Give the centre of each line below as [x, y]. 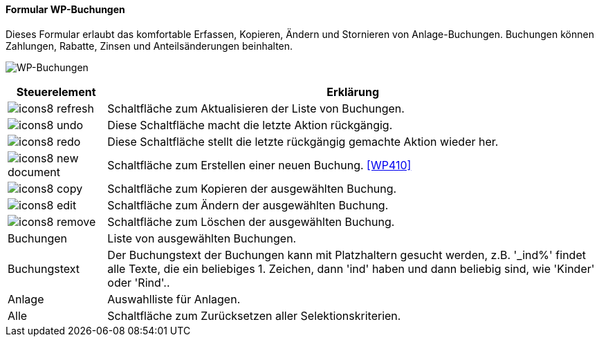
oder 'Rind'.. [139, 282]
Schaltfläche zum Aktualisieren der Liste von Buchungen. [256, 108]
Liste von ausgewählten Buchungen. [202, 238]
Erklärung [353, 92]
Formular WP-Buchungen [65, 9]
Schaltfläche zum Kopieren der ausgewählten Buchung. [252, 188]
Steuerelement [56, 92]
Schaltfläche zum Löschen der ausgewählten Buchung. [251, 221]
